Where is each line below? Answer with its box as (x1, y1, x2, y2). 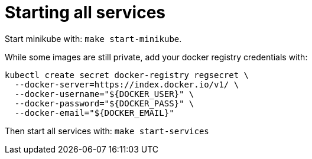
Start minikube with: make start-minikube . (5, 33, 182, 44)
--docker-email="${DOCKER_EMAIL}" (14, 108, 174, 118)
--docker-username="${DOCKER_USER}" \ (14, 89, 194, 99)
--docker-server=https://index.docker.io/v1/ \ (14, 79, 239, 89)
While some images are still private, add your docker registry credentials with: (5, 51, 308, 62)
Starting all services (5, 2, 166, 22)
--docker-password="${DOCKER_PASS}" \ (14, 98, 194, 108)
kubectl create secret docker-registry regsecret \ (5, 70, 249, 80)
